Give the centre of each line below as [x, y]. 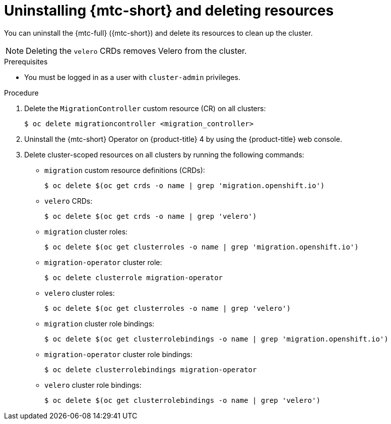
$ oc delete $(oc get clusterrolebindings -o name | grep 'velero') [182, 400]
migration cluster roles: [86, 231]
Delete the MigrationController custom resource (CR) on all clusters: [145, 108]
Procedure [21, 93]
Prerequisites [26, 61]
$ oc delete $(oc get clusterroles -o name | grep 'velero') [168, 308]
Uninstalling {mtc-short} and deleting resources [169, 11]
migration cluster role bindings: [100, 323]
